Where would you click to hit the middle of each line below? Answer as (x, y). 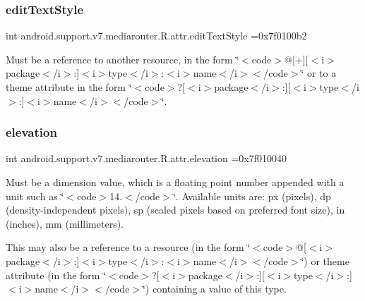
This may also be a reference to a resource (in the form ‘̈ (128, 247)
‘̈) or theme (325, 260)
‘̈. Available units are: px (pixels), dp (252, 196)
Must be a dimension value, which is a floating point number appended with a (175, 182)
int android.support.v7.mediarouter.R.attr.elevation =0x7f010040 (146, 158)
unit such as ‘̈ (35, 196)
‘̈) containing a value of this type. (215, 289)
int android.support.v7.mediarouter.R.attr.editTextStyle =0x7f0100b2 (156, 36)
